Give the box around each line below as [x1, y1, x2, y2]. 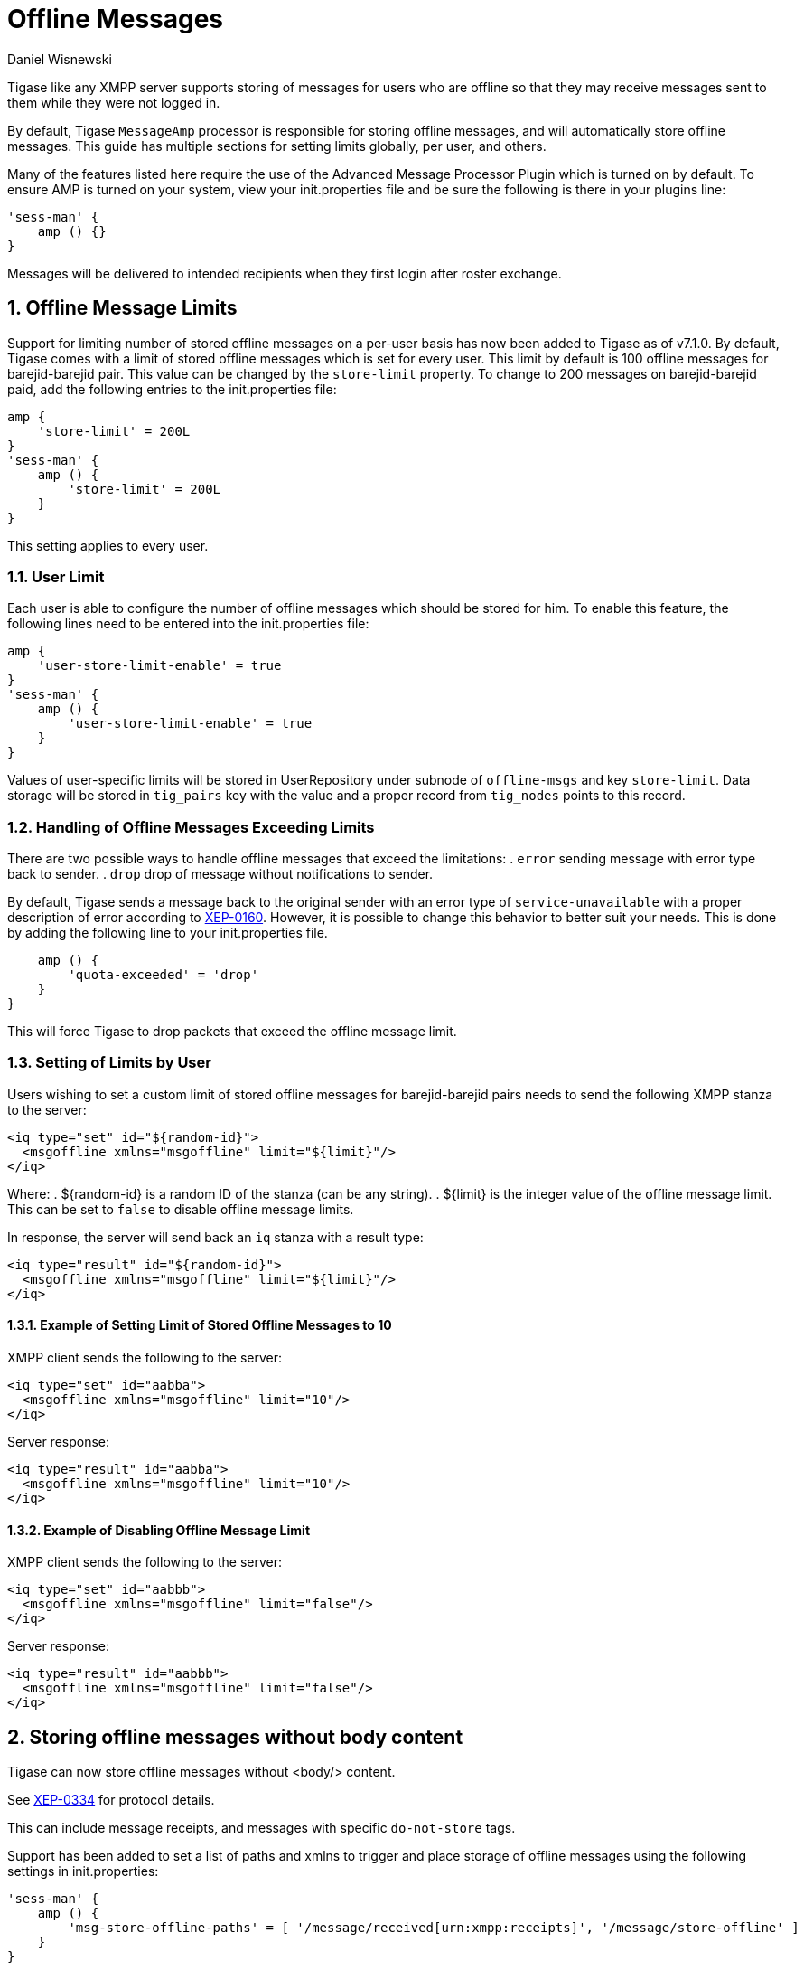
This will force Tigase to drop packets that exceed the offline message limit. [7, 1023, 457, 1040]
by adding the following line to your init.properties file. [7, 925, 328, 941]
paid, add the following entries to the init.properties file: [7, 381, 337, 397]
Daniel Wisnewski [7, 51, 112, 67]
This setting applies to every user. [7, 537, 209, 553]
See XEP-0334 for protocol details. [7, 1792, 215, 1808]
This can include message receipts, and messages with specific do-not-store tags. [7, 1820, 516, 1836]
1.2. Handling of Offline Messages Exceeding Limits [7, 817, 375, 836]
